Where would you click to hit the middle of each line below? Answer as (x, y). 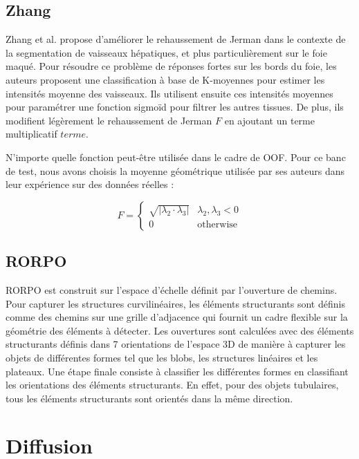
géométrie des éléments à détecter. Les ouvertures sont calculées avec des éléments (180, 330)
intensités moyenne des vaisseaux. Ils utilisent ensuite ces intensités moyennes (169, 93)
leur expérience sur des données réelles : (90, 184)
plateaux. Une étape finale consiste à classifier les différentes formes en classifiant (177, 371)
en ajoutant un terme (269, 120)
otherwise (218, 225)
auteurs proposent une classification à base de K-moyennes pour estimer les (165, 79)
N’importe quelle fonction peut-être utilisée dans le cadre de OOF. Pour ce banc (176, 157)
